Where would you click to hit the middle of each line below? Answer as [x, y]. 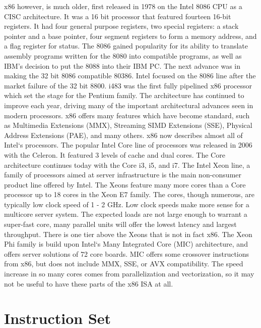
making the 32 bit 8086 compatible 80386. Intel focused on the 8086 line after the [130, 76]
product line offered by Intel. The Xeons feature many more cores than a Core [125, 184]
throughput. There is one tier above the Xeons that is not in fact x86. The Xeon [128, 234]
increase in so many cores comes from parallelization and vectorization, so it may [129, 274]
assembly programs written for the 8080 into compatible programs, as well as [123, 55]
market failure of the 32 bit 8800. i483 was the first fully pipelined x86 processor [128, 85]
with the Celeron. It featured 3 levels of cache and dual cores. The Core [115, 154]
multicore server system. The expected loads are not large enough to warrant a [126, 214]
